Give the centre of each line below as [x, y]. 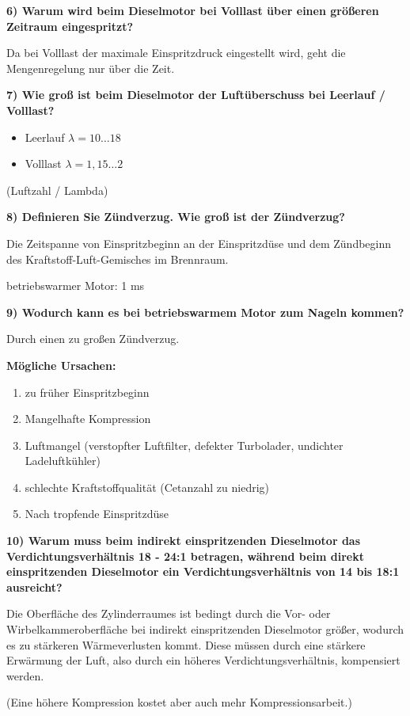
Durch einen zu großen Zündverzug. [93, 339]
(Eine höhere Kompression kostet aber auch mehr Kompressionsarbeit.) [179, 702]
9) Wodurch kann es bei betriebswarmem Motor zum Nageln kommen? [205, 312]
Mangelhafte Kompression [88, 419]
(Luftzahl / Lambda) [57, 190]
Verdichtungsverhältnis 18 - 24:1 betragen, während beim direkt [185, 556]
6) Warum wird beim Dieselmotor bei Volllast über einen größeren [193, 10]
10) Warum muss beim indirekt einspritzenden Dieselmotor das [184, 541]
